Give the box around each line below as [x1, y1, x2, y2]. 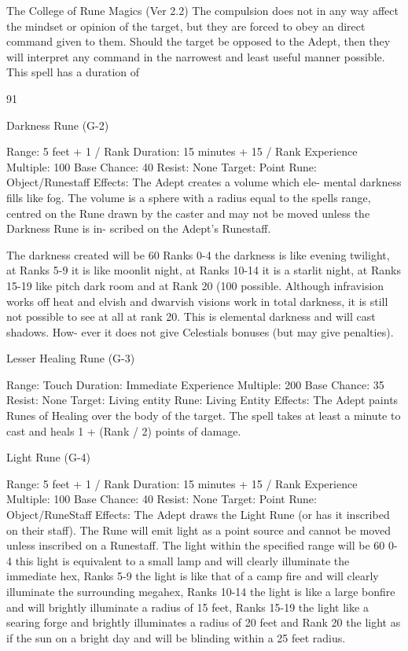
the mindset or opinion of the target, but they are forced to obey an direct [6, 17, 366, 34]
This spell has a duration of [6, 64, 140, 80]
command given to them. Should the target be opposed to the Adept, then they [6, 33, 391, 50]
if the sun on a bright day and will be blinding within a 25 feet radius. [6, 629, 346, 645]
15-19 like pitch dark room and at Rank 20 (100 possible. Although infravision [6, 277, 384, 293]
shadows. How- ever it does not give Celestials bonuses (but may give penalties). [6, 323, 394, 340]
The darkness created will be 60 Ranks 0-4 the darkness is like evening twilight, [6, 246, 390, 263]
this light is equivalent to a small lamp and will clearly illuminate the [15, 552, 350, 568]
